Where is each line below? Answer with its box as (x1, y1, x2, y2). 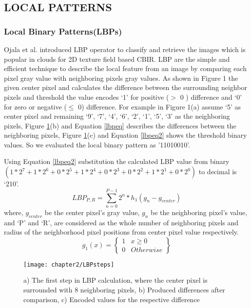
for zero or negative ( (4, 101, 67, 111)
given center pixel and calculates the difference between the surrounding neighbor (4, 82, 247, 92)
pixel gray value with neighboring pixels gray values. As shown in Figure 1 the (4, 72, 238, 83)
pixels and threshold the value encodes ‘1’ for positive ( (4, 91, 169, 102)
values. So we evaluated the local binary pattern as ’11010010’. (4, 139, 191, 149)
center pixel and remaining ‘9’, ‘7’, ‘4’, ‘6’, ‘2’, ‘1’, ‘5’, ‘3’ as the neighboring (4, 111, 230, 121)
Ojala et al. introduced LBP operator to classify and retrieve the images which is (4, 44, 246, 54)
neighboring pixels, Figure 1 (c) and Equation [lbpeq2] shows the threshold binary (4, 130, 247, 140)
